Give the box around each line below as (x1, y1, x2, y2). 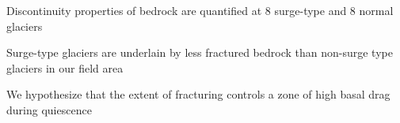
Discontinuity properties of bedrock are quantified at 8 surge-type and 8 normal (6, 2, 394, 18)
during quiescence (6, 101, 92, 117)
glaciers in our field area (6, 59, 124, 76)
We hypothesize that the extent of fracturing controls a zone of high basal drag (6, 86, 390, 102)
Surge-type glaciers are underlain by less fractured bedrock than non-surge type (6, 44, 393, 61)
